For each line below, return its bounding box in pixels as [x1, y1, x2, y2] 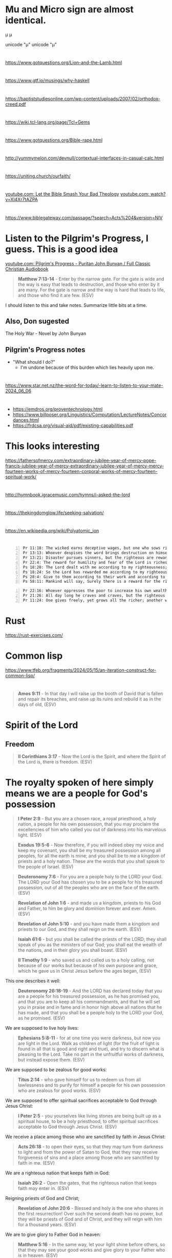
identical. [5, 14, 47, 26]
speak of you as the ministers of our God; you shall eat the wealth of [17, 941, 162, 948]
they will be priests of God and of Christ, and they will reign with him [17, 1216, 162, 1222]
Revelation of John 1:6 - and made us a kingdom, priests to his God [17, 899, 161, 906]
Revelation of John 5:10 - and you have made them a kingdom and [17, 920, 160, 927]
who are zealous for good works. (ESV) [17, 1087, 101, 1093]
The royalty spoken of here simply [5, 777, 154, 789]
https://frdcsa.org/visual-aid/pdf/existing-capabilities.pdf [12, 422, 134, 428]
